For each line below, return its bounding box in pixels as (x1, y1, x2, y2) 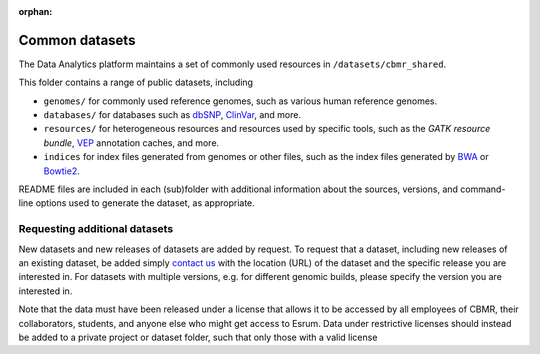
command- (460, 183, 506, 195)
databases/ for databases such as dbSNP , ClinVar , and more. (43, 109, 302, 121)
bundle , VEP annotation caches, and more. (43, 136, 220, 149)
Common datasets (18, 31, 136, 49)
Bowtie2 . (43, 165, 80, 177)
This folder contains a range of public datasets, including (18, 76, 254, 89)
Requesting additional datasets (18, 222, 174, 236)
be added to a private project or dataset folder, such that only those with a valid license (18, 331, 378, 343)
